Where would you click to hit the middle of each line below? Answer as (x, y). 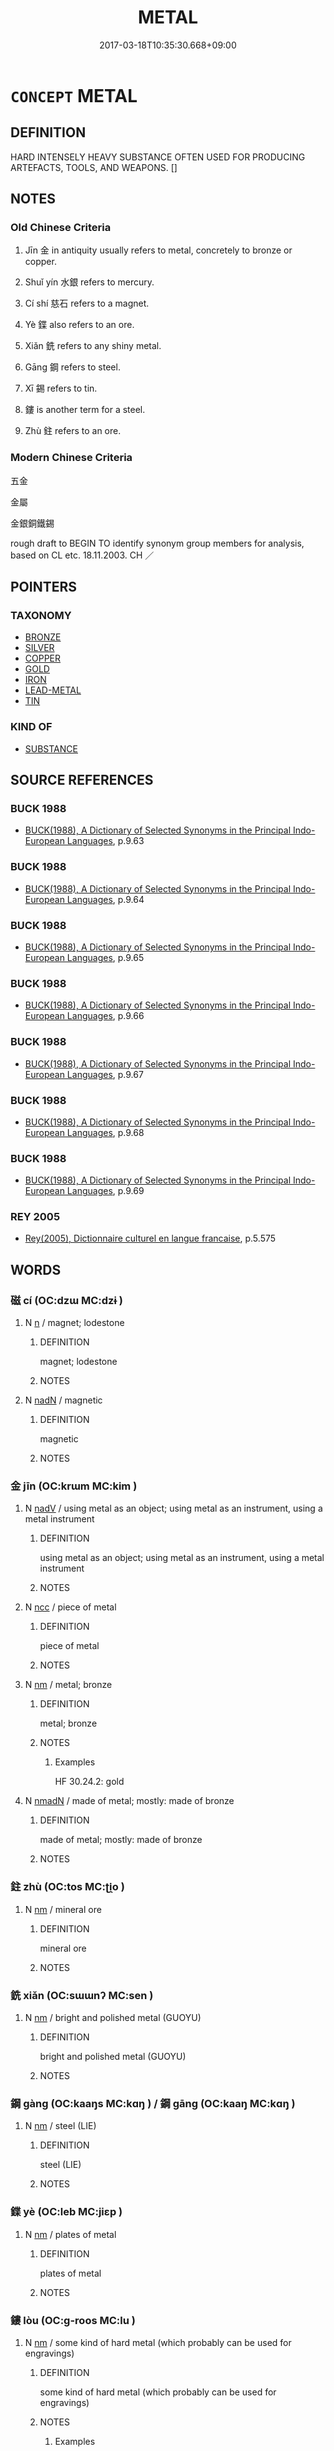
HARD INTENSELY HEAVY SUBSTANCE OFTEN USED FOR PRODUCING (158, 157)
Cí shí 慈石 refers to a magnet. (87, 303)
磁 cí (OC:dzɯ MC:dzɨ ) (66, 1300)
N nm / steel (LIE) (60, 2126)
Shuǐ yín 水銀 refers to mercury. (89, 282)
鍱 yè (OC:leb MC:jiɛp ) (66, 2212)
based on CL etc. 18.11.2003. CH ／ (82, 555)
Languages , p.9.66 (105, 1016)
